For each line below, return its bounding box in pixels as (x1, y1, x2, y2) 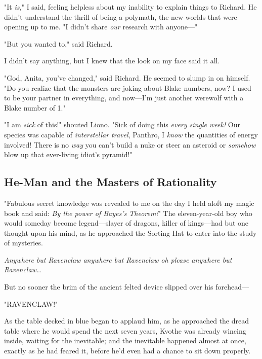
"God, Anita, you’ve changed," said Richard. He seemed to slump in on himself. (4, 72, 250, 83)
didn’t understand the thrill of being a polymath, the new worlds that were (4, 11, 237, 22)
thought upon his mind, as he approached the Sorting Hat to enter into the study (4, 227, 257, 238)
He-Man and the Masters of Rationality (4, 174, 217, 190)
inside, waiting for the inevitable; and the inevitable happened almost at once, (4, 335, 246, 346)
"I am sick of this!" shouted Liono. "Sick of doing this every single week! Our (4, 119, 241, 130)
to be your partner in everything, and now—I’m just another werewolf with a (4, 92, 244, 103)
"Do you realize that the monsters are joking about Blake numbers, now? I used (4, 82, 251, 93)
